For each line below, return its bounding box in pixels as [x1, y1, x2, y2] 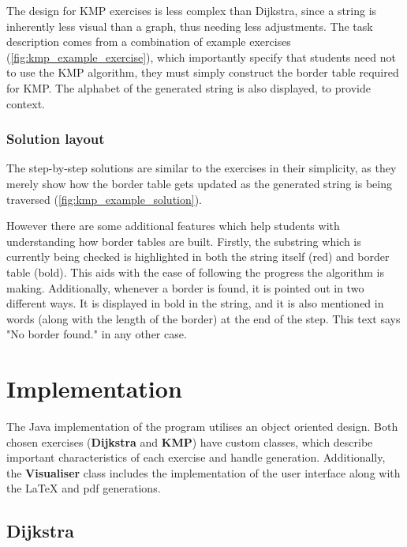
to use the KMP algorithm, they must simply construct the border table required [6, 64, 399, 81]
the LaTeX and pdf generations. [6, 480, 161, 496]
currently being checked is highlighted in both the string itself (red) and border [6, 248, 390, 265]
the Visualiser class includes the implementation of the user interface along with [6, 464, 401, 481]
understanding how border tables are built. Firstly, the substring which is [6, 232, 361, 249]
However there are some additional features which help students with [6, 217, 340, 234]
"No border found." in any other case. [6, 326, 187, 342]
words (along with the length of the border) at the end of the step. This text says [6, 310, 401, 326]
